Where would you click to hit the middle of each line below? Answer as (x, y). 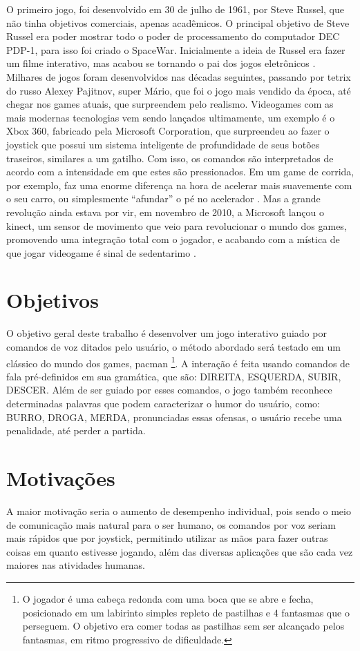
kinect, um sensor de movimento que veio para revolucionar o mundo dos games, (177, 225)
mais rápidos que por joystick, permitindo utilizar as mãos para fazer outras (167, 538)
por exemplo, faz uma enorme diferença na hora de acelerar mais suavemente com (179, 185)
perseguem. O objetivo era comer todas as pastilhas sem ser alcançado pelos (183, 626)
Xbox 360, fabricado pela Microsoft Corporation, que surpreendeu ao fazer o (168, 131)
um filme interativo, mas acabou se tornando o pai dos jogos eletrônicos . (161, 63)
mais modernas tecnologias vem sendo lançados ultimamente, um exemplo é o (171, 117)
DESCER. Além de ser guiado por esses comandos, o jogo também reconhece (169, 390)
